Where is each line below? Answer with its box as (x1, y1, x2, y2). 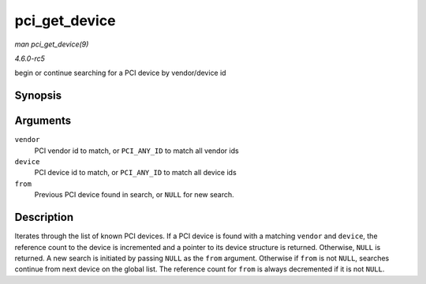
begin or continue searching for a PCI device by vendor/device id (14, 68, 226, 78)
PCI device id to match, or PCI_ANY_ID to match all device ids (34, 168, 237, 177)
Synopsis (14, 89, 62, 103)
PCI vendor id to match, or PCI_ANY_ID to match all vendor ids (34, 146, 240, 155)
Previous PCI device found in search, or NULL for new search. (34, 190, 234, 200)
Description (14, 211, 74, 224)
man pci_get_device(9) (14, 39, 89, 49)
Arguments (14, 114, 72, 128)
